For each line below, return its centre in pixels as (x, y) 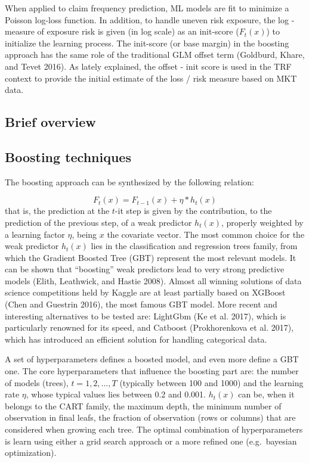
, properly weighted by (262, 222)
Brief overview (50, 122)
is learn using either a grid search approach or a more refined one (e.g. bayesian (151, 441)
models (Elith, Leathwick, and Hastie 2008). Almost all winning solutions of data (153, 280)
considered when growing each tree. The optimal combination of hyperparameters (154, 429)
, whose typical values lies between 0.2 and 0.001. (116, 394)
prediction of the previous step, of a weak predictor (98, 222)
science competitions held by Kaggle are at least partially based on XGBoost (145, 292)
